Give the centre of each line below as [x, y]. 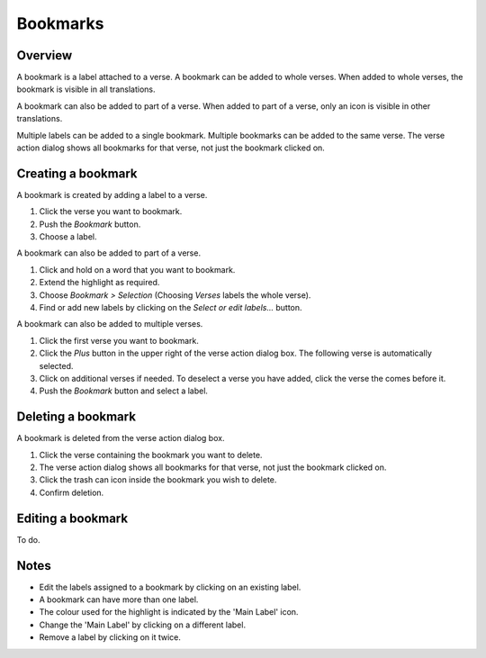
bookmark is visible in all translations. [86, 89]
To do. [28, 539]
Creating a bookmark [77, 173]
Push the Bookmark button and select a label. [124, 391]
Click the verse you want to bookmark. [111, 212]
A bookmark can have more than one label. [119, 599]
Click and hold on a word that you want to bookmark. [137, 269]
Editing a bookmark [72, 518]
